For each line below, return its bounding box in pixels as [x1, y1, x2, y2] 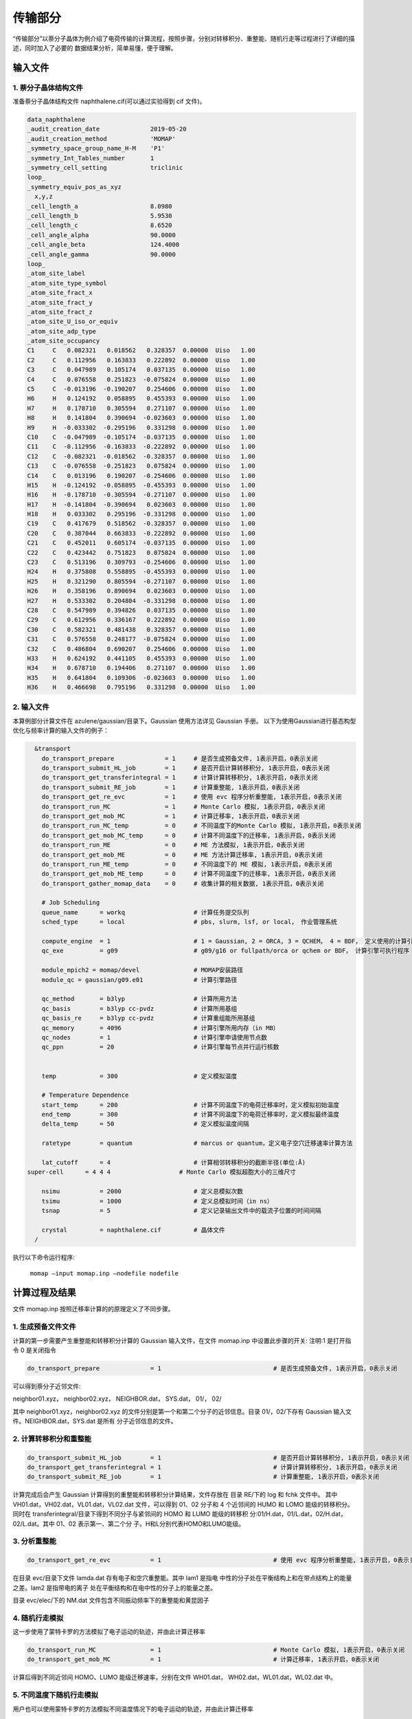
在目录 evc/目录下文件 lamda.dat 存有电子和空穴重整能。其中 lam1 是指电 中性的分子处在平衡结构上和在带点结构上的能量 [12, 1574, 352, 1582]
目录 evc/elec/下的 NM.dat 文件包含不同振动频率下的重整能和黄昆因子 [12, 1596, 209, 1604]
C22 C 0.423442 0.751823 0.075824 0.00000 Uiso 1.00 [27, 549, 255, 556]
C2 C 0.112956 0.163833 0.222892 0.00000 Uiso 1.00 [27, 356, 255, 364]
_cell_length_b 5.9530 [27, 212, 172, 219]
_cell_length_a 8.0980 [27, 202, 172, 210]
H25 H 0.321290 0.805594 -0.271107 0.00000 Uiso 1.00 [27, 578, 255, 585]
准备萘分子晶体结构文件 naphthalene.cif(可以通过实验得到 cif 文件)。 [12, 97, 206, 106]
